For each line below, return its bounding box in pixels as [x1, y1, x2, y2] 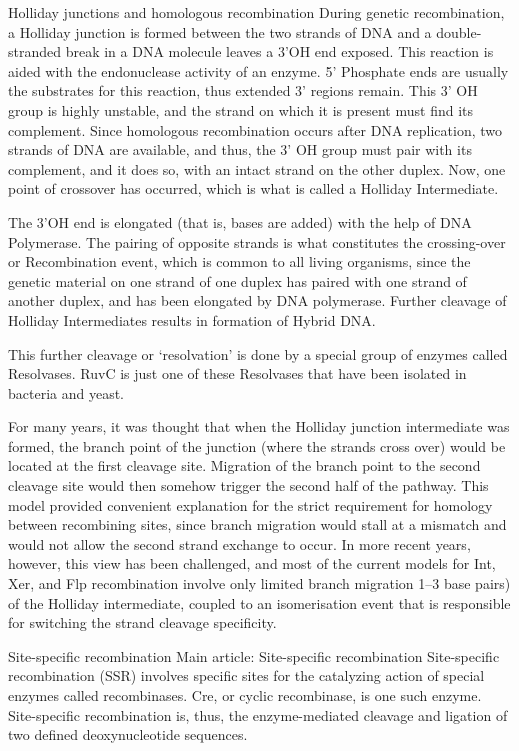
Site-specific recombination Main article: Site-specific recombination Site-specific [8, 645, 500, 666]
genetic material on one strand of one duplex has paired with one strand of [8, 270, 467, 291]
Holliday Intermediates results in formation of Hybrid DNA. [8, 309, 376, 330]
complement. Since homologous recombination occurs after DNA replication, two [8, 119, 502, 140]
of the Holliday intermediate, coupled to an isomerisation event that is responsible [8, 592, 511, 613]
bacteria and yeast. [8, 382, 125, 403]
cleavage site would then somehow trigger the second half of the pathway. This [8, 475, 489, 496]
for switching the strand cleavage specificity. [8, 612, 277, 633]
